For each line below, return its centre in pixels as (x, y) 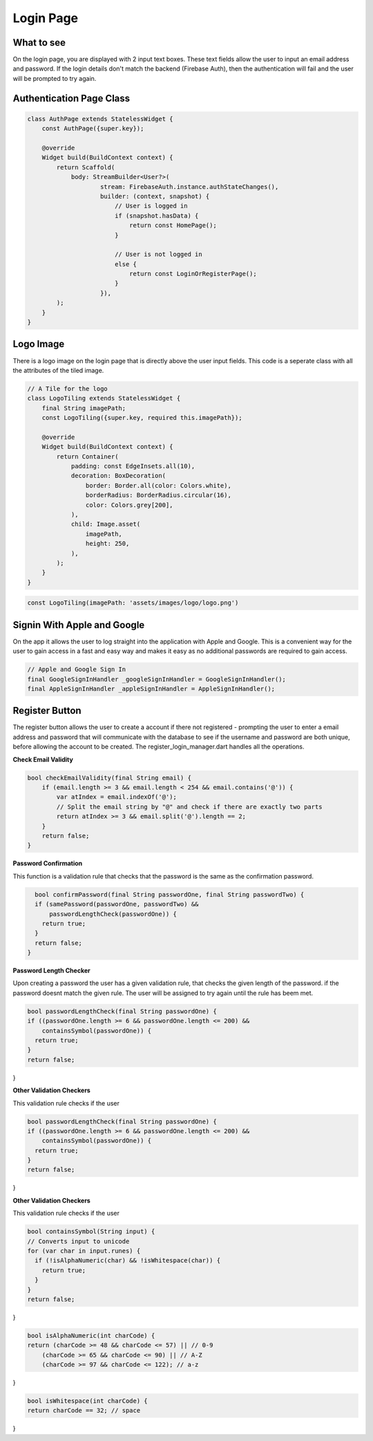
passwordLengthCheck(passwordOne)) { (113, 914)
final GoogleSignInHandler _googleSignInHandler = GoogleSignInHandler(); (157, 679)
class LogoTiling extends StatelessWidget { (104, 398)
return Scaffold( (86, 167)
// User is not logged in (159, 255)
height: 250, (107, 544)
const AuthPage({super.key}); (93, 129)
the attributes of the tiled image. (58, 370)
